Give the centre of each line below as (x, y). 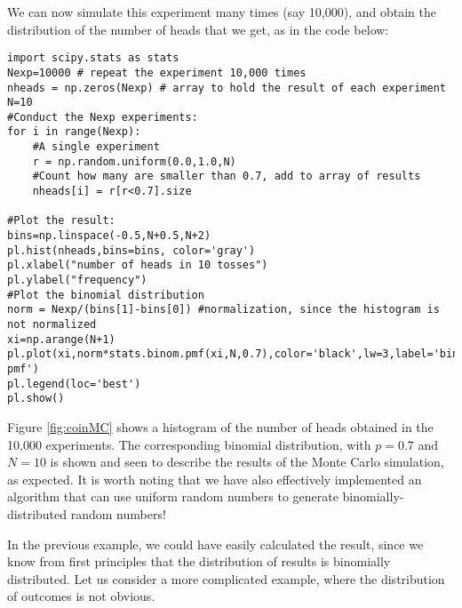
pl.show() (36, 399)
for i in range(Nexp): (74, 132)
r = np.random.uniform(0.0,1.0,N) (134, 161)
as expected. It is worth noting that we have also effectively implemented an (215, 479)
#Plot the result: (61, 221)
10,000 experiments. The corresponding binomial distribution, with (189, 444)
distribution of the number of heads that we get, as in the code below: (198, 29)
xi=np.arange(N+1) (61, 339)
